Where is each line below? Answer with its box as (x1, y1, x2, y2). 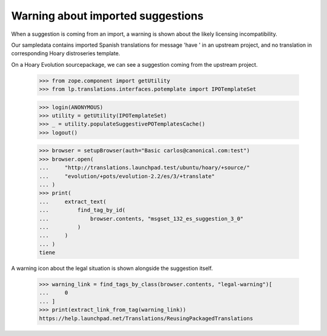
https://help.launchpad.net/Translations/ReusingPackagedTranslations (39, 315, 254, 321)
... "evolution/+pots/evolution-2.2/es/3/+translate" (39, 173, 215, 180)
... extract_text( (39, 198, 107, 205)
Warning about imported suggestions (11, 9, 204, 22)
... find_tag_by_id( (39, 207, 126, 213)
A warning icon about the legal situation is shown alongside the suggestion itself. (11, 264, 213, 272)
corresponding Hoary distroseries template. (11, 50, 121, 57)
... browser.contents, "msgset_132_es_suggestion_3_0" (39, 215, 244, 222)
